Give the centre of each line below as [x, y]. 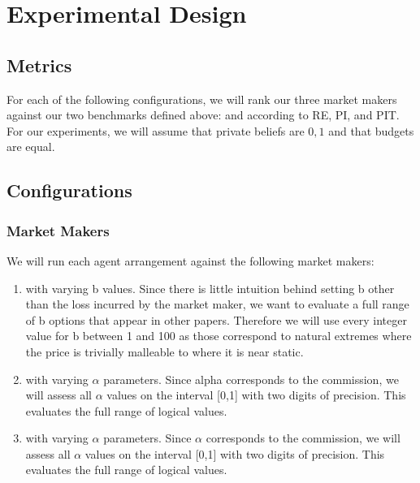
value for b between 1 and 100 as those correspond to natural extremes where [219, 336]
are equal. [31, 147]
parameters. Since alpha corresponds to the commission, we [251, 379]
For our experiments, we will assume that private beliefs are [156, 130]
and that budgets [371, 130]
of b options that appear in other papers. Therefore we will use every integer [216, 319]
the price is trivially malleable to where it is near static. [165, 351]
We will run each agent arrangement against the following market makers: [191, 260]
